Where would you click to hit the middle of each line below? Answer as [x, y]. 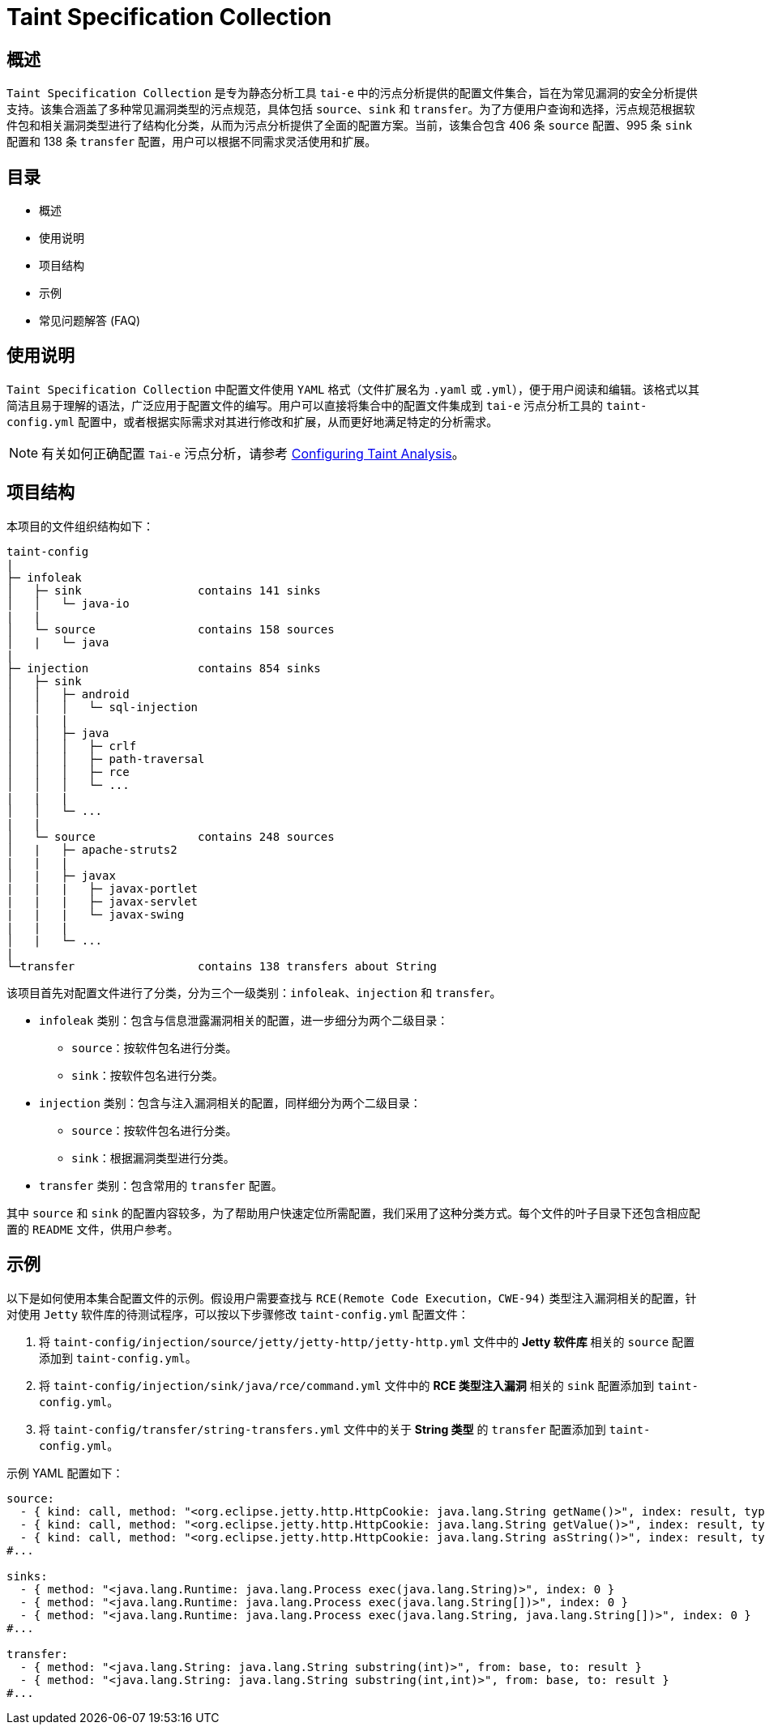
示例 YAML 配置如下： [65, 1473]
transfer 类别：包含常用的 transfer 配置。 [161, 1185]
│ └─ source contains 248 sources [171, 836]
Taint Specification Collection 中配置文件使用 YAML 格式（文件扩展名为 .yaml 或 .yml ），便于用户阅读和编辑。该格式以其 [353, 389]
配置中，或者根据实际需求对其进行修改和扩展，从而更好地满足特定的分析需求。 [288, 421]
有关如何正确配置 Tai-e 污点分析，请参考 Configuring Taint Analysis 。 [253, 453]
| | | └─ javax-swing [96, 914]
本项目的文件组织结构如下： [80, 526]
